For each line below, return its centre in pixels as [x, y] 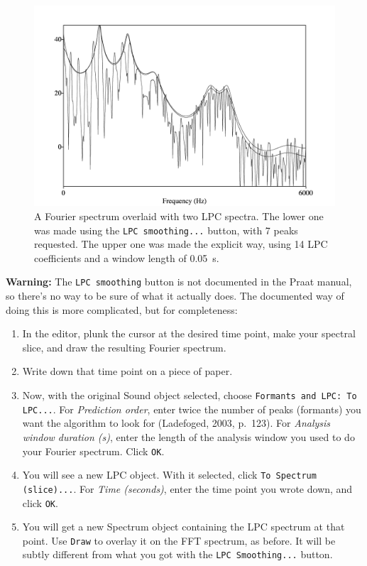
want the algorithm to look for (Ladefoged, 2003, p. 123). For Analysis [176, 423]
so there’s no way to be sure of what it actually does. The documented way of [175, 296]
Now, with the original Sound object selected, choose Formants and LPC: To [190, 395]
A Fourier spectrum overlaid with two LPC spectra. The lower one [179, 216]
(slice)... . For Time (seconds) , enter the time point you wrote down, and [187, 488]
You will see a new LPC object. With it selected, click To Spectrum [169, 475]
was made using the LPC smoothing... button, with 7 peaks [166, 230]
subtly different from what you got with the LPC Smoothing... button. [177, 554]
